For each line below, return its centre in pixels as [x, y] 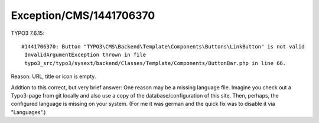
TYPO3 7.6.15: [27, 33]
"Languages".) [28, 112]
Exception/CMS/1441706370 [83, 15]
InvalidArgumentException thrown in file [85, 55]
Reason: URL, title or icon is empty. [53, 76]
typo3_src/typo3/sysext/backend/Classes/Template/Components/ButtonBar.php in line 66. [155, 63]
